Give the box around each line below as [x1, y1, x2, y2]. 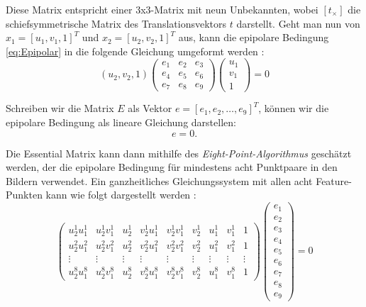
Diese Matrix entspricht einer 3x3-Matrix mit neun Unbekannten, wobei [6, 2, 318, 16]
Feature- [316, 173, 352, 188]
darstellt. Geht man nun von [236, 16, 360, 30]
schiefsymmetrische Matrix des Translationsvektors [6, 16, 227, 30]
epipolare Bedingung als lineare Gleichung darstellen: [6, 115, 236, 130]
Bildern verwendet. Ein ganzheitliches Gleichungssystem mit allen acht [6, 173, 313, 188]
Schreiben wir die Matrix [6, 101, 114, 116]
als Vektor [128, 101, 172, 116]
